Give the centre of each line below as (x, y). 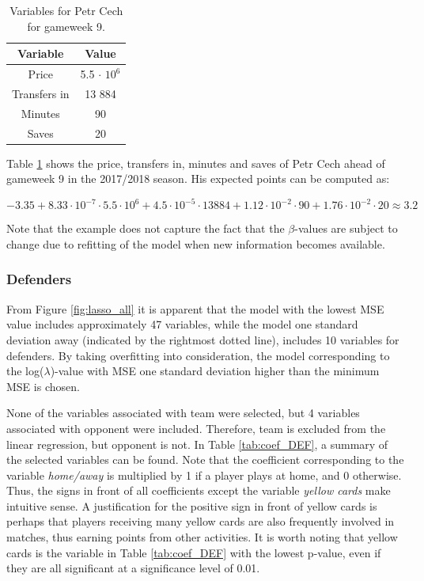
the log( (25, 371)
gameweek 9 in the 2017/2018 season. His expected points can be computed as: (198, 178)
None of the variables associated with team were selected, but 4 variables (183, 413)
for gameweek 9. (66, 26)
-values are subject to (346, 228)
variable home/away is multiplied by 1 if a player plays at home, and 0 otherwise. (204, 475)
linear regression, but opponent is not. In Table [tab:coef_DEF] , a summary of (197, 444)
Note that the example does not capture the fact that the (146, 228)
